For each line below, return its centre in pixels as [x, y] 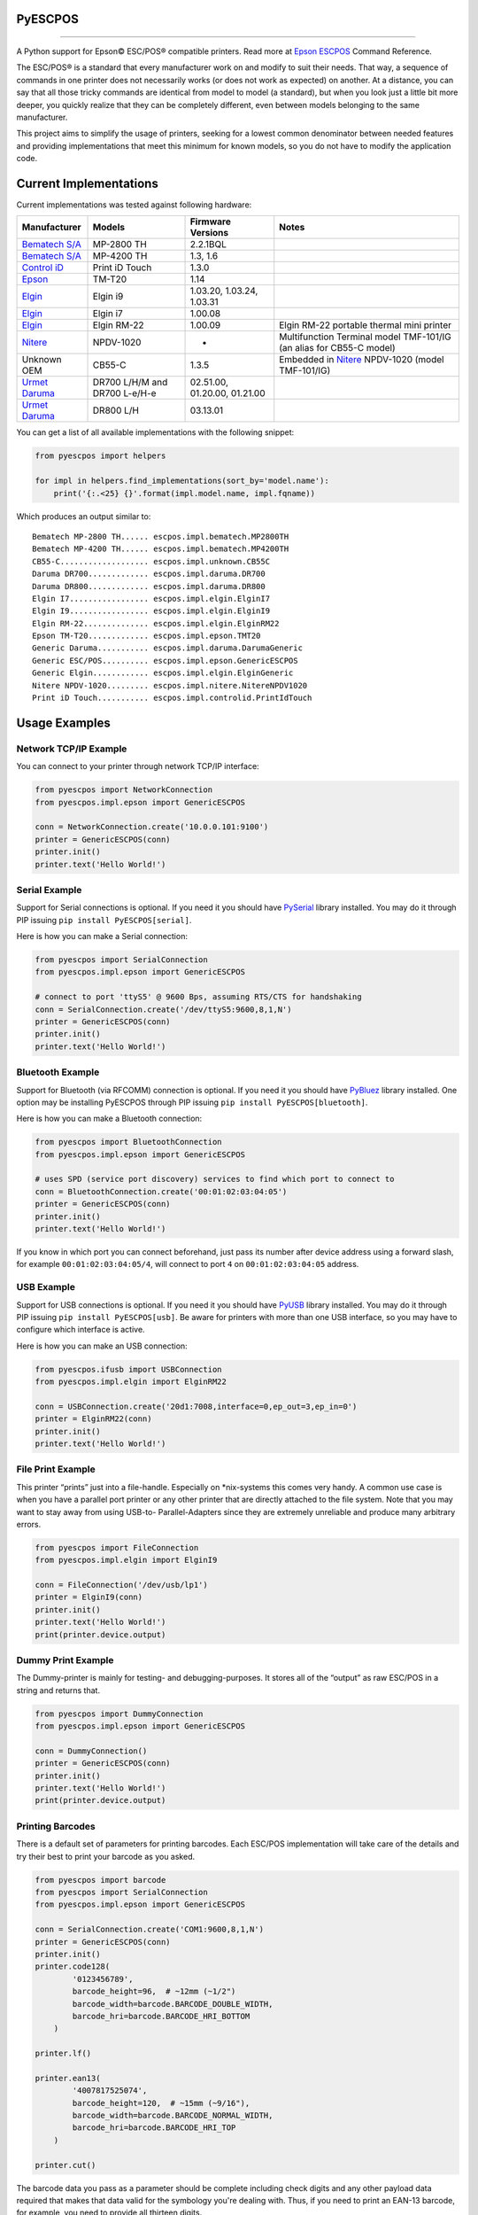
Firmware [211, 221]
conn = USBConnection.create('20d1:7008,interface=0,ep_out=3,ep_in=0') [196, 1406]
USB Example [46, 1287]
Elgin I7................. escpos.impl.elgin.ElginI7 [151, 598]
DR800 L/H [116, 410]
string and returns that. [58, 1690]
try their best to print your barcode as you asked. [105, 1856]
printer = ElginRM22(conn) [93, 1419]
